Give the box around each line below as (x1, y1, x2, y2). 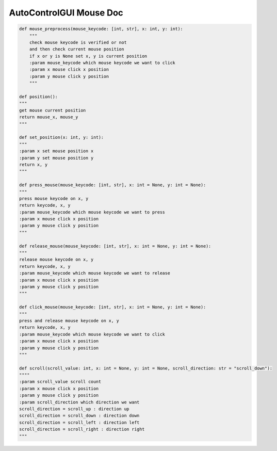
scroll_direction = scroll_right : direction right (19, 427, 145, 432)
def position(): (19, 94, 58, 99)
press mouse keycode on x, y (19, 195, 89, 201)
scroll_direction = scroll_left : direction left (19, 419, 140, 425)
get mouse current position (19, 107, 86, 113)
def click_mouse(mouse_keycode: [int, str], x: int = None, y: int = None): (19, 305, 206, 310)
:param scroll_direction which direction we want (19, 399, 140, 405)
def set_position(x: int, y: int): (19, 135, 104, 140)
